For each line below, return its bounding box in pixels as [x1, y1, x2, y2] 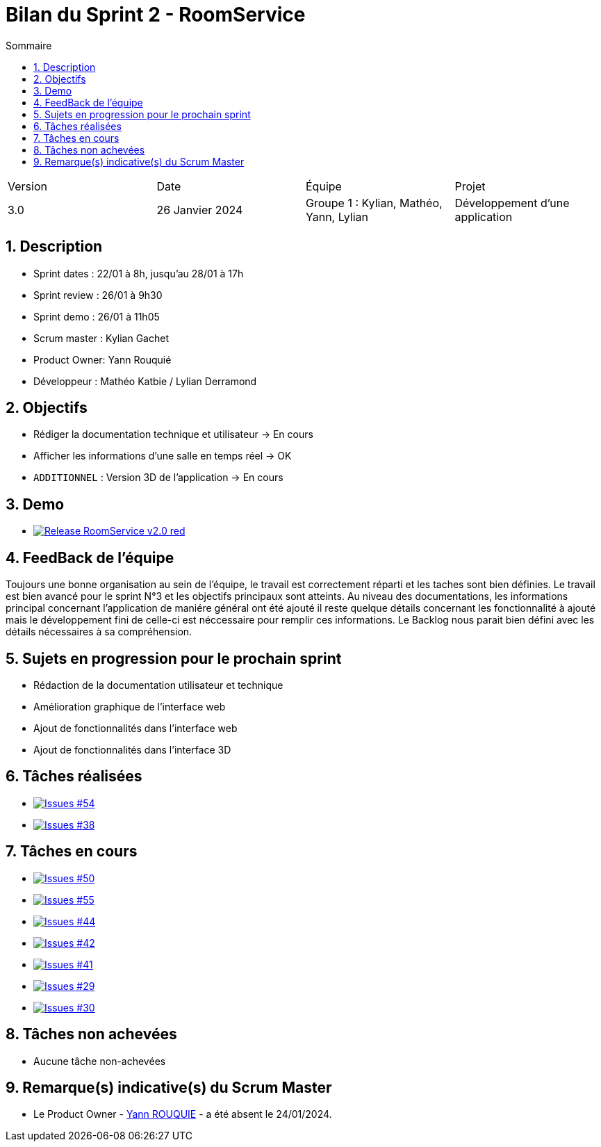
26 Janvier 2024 [156, 202, 243, 217]
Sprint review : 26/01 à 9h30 [33, 288, 163, 301]
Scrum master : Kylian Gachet [33, 332, 169, 344]
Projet [454, 179, 486, 193]
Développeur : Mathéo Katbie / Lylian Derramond [33, 375, 257, 387]
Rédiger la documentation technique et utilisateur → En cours [33, 428, 313, 441]
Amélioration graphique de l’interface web [33, 700, 226, 713]
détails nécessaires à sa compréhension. [6, 626, 192, 638]
